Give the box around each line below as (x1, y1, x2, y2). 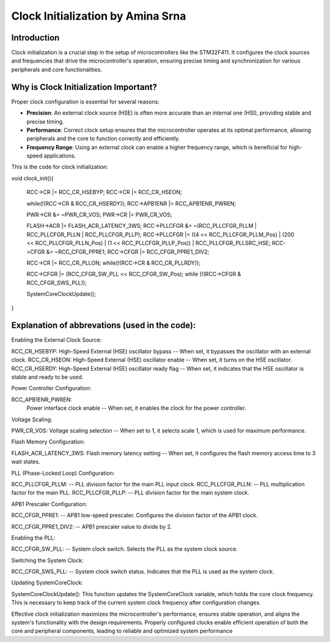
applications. (43, 152, 76, 159)
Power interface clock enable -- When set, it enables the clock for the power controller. (26, 404, 247, 412)
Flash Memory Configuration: (11, 438, 86, 445)
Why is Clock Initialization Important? (11, 81, 157, 92)
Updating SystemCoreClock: (11, 579, 83, 586)
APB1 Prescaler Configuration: (11, 500, 87, 508)
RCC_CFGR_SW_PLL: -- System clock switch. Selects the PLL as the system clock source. (11, 545, 238, 553)
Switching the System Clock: (11, 556, 84, 564)
